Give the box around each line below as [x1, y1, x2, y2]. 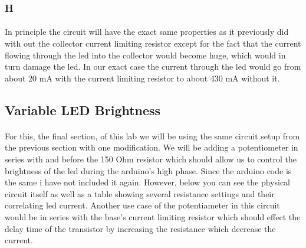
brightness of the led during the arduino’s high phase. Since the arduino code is [5, 164, 292, 177]
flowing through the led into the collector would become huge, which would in [5, 48, 286, 61]
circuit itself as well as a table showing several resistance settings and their [5, 187, 275, 200]
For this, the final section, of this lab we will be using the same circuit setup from [5, 129, 300, 142]
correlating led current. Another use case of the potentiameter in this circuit [5, 199, 280, 211]
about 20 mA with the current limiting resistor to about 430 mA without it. [5, 71, 280, 84]
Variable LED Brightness [5, 100, 161, 119]
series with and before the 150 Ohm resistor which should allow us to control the [5, 152, 297, 165]
